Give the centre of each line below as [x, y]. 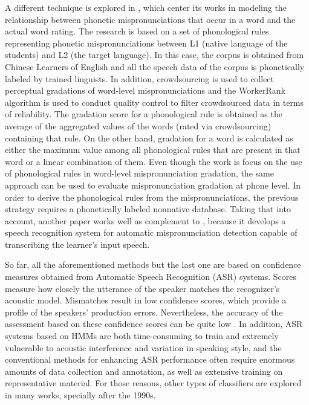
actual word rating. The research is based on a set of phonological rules [137, 31]
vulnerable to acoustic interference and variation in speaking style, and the [143, 347]
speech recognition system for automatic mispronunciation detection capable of [151, 232]
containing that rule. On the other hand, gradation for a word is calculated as [149, 138]
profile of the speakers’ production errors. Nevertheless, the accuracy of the [144, 312]
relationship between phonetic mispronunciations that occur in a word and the [150, 19]
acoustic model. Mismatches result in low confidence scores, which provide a [146, 300]
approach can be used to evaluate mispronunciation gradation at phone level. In [153, 185]
